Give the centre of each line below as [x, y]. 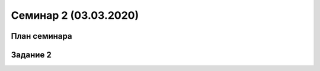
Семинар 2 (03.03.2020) [75, 15]
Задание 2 [31, 55]
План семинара [41, 36]
